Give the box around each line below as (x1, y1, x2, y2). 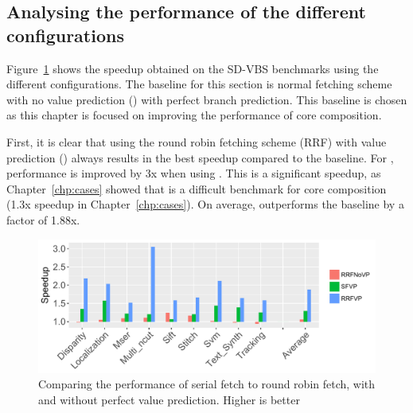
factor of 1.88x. (6, 211, 80, 228)
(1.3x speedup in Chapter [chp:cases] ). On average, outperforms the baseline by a (6, 196, 404, 212)
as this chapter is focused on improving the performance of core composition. (6, 107, 382, 123)
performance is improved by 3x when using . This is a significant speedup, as (6, 165, 381, 181)
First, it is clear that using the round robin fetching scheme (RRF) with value (6, 133, 387, 150)
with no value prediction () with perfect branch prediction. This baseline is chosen (6, 91, 407, 107)
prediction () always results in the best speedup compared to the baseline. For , (6, 149, 394, 166)
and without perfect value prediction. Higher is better (38, 391, 300, 407)
